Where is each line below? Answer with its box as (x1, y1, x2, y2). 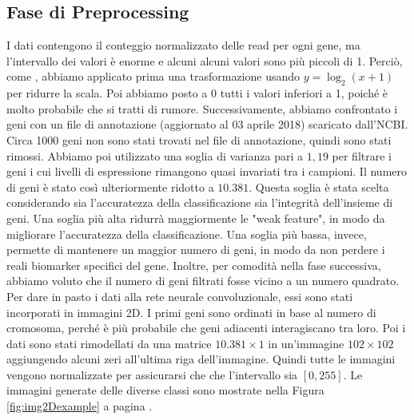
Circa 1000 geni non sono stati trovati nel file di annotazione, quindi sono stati (6, 131, 392, 148)
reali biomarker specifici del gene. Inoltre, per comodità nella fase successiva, (6, 256, 381, 273)
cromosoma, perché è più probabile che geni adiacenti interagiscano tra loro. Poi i (6, 319, 406, 336)
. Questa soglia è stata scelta (249, 178, 389, 195)
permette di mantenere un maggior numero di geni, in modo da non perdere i (6, 241, 385, 258)
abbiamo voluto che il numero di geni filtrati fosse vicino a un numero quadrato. (6, 272, 400, 289)
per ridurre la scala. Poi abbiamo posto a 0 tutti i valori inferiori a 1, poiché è (6, 85, 388, 101)
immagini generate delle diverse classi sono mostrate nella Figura (6, 382, 324, 398)
